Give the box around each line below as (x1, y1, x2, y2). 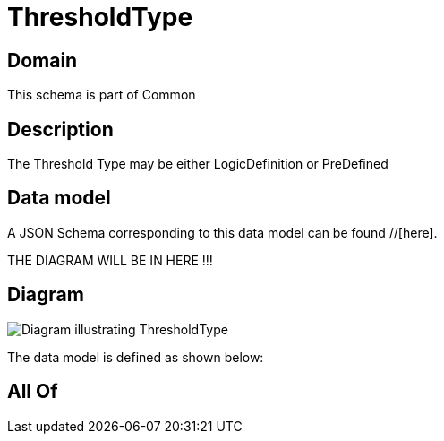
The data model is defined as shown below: (7, 349, 264, 365)
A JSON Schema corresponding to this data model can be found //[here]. (7, 224, 438, 240)
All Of (7, 380, 58, 403)
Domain (7, 48, 78, 72)
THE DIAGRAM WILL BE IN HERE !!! (7, 252, 213, 268)
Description (7, 117, 114, 141)
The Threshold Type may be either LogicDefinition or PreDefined (7, 156, 388, 172)
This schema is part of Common (7, 87, 196, 103)
